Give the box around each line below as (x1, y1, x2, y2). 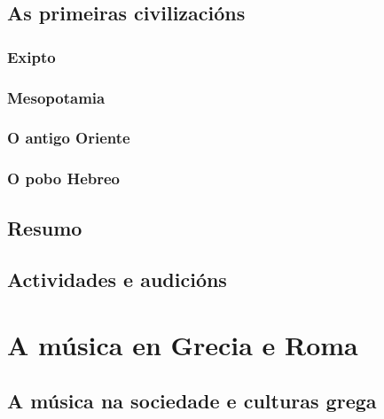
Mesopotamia (7, 86, 106, 108)
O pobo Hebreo (7, 167, 121, 190)
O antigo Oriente (7, 127, 130, 149)
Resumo (7, 213, 82, 241)
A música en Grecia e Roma (7, 326, 358, 362)
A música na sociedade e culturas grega (7, 387, 377, 415)
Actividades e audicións (7, 266, 227, 293)
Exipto (7, 45, 56, 67)
